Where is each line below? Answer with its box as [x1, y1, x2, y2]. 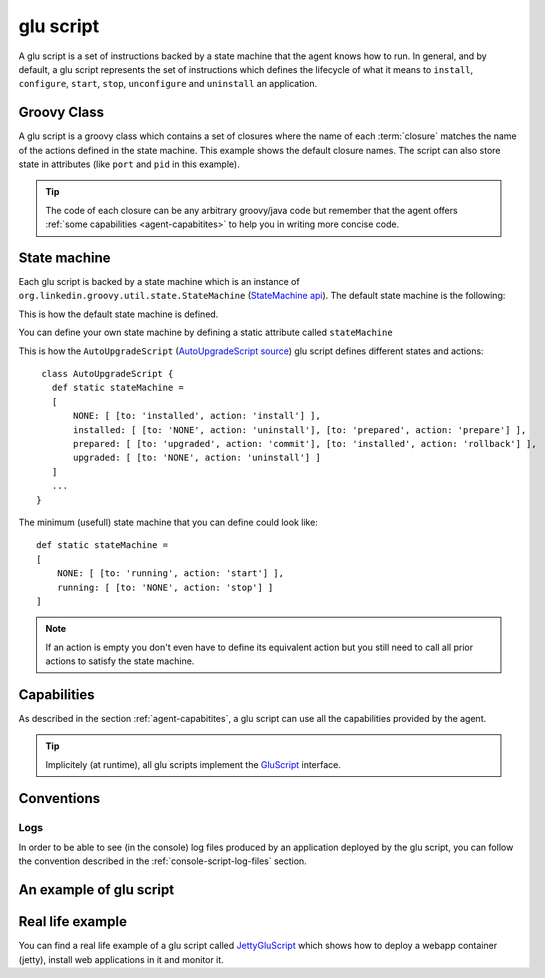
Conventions [18, 790, 101, 807]
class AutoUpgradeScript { [41, 368, 174, 380]
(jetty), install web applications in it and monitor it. [18, 953, 224, 965]
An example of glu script [18, 881, 175, 899]
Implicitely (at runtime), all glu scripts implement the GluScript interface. [45, 758, 342, 770]
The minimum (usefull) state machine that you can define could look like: [18, 516, 319, 528]
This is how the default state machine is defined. [18, 308, 219, 320]
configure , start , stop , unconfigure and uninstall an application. [18, 78, 318, 90]
